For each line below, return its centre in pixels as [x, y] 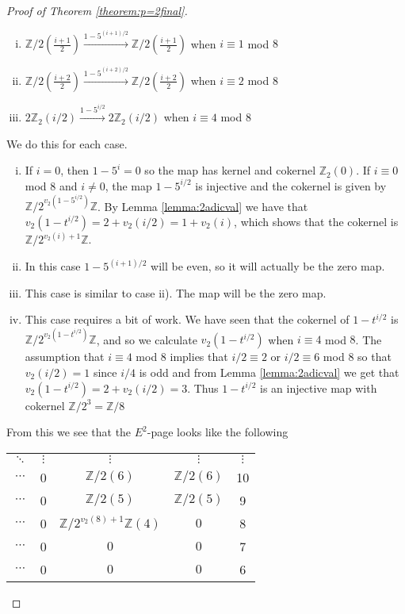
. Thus [203, 388]
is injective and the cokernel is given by [291, 185]
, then [75, 170]
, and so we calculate [147, 339]
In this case [53, 266]
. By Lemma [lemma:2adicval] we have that [203, 206]
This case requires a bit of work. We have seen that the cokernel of [187, 319]
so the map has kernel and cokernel [230, 170]
